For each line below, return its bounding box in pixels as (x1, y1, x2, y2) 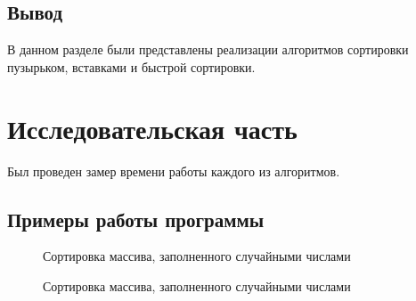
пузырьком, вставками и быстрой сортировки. (7, 57, 256, 76)
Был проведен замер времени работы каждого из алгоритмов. (7, 161, 340, 180)
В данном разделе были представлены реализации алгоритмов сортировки (7, 40, 409, 59)
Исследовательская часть (7, 110, 298, 146)
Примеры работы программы (7, 205, 265, 232)
